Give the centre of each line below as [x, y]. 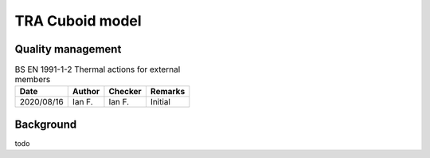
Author [86, 92]
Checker [125, 92]
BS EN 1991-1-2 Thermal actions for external [98, 69]
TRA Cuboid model [78, 21]
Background [46, 124]
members [33, 80]
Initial [160, 102]
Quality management [68, 49]
